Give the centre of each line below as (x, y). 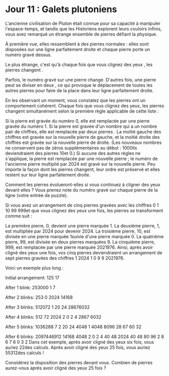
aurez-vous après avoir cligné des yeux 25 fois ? (56, 368)
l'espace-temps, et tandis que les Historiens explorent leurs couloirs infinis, (84, 28)
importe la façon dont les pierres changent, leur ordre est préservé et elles (82, 169)
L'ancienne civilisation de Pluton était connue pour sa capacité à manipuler (83, 23)
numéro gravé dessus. (29, 55)
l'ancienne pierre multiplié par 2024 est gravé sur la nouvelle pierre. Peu (80, 164)
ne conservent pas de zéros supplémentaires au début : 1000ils (71, 147)
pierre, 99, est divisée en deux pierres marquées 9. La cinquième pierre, (80, 242)
